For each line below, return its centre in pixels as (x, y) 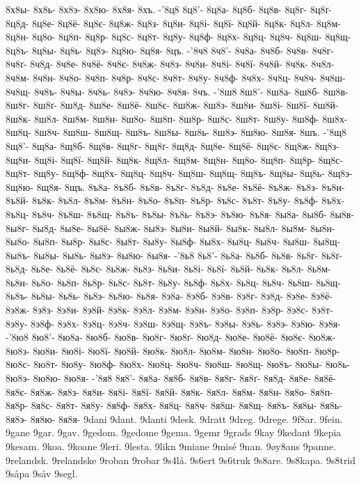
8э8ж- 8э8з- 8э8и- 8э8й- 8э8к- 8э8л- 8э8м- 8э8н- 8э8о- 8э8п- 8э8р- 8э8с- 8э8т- (169, 310)
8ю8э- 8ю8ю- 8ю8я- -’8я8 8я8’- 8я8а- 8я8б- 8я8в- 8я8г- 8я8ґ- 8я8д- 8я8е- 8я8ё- (171, 378)
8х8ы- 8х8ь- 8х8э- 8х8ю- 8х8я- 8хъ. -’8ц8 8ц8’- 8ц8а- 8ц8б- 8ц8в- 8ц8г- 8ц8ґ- (169, 9)
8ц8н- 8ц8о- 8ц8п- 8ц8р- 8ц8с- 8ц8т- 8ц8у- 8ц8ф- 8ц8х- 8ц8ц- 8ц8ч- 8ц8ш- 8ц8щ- (178, 37)
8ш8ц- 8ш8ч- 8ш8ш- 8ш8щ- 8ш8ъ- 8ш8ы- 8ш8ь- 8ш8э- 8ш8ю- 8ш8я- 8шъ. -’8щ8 (176, 132)
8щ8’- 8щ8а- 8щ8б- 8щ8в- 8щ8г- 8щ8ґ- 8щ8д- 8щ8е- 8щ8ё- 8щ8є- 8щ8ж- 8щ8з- (173, 145)
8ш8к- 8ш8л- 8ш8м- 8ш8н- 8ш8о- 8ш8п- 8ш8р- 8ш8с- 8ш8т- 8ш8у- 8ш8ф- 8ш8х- (177, 118)
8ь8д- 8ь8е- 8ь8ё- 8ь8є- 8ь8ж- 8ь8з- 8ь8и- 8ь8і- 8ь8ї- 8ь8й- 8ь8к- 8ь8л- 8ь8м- (168, 269)
